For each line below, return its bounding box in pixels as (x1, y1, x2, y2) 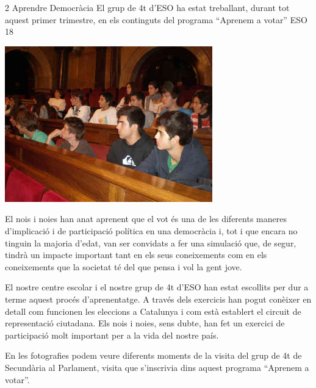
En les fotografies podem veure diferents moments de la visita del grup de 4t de (5, 349, 302, 362)
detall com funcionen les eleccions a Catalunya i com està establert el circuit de (5, 304, 301, 317)
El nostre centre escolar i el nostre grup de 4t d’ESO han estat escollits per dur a (5, 281, 309, 293)
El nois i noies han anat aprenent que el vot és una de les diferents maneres (5, 212, 287, 225)
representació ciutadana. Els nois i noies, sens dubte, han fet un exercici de (5, 317, 285, 329)
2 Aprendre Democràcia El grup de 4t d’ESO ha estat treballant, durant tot (5, 1, 290, 13)
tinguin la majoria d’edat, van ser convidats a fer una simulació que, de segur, (5, 236, 296, 249)
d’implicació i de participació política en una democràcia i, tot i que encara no (5, 225, 298, 237)
